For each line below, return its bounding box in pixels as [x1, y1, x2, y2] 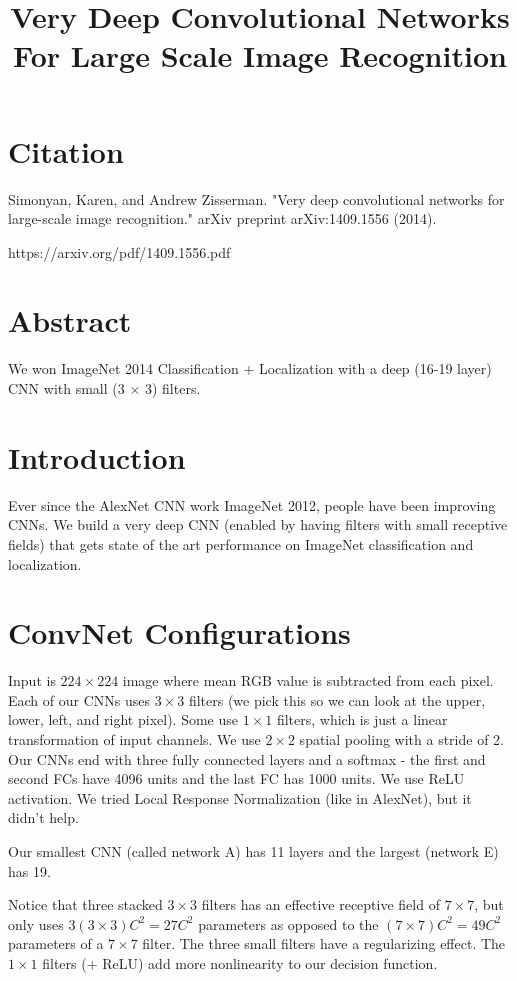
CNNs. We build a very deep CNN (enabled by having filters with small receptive [8, 514, 508, 535]
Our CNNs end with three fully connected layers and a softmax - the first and [8, 748, 486, 769]
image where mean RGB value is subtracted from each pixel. [122, 670, 494, 691]
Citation [8, 130, 124, 171]
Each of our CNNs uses [8, 689, 151, 710]
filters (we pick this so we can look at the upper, [188, 689, 486, 710]
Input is [8, 670, 56, 691]
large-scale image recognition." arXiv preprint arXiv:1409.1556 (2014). [8, 208, 437, 229]
